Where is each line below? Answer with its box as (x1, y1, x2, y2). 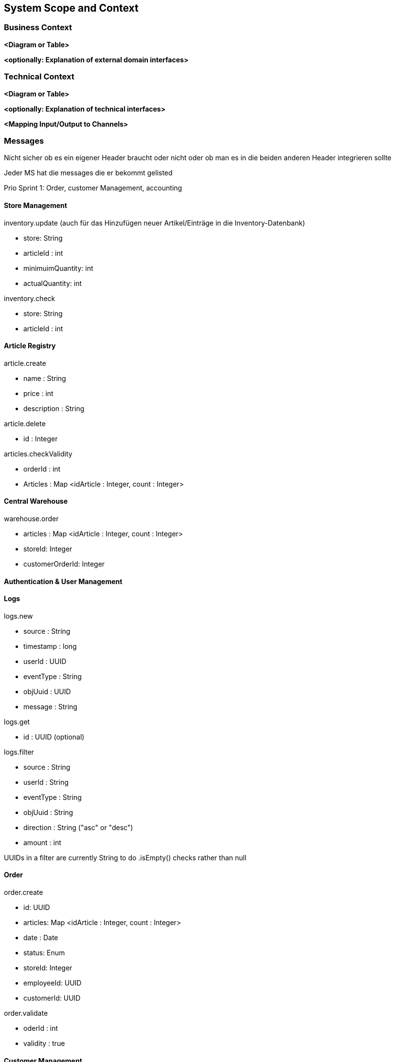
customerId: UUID (23, 994, 81, 1002)
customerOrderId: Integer (23, 559, 105, 568)
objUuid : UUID (23, 687, 71, 696)
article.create (4, 359, 46, 367)
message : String (23, 702, 77, 711)
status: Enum (23, 948, 65, 957)
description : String (23, 404, 85, 413)
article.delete (4, 419, 46, 428)
